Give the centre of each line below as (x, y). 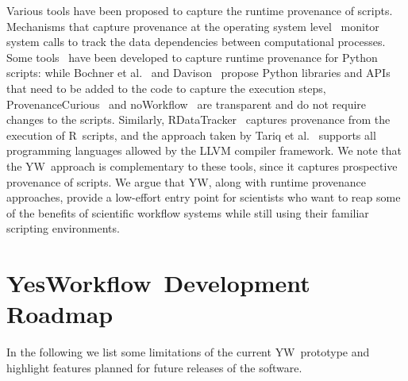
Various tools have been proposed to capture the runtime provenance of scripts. (200, 10)
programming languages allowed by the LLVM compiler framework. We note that (204, 150)
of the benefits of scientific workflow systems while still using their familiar (188, 212)
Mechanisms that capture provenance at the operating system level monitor (193, 26)
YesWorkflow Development (158, 283)
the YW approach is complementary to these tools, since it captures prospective (202, 165)
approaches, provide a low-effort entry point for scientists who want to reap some (204, 197)
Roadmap (60, 314)
